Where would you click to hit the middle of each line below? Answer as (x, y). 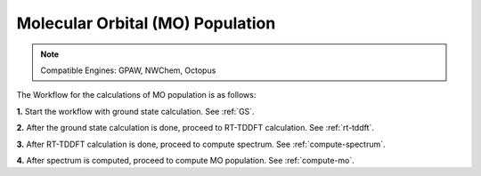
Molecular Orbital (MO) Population (146, 23)
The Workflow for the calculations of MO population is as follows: (136, 95)
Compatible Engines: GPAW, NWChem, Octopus (128, 70)
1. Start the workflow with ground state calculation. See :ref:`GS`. (135, 111)
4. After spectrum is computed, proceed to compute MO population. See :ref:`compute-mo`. (186, 160)
